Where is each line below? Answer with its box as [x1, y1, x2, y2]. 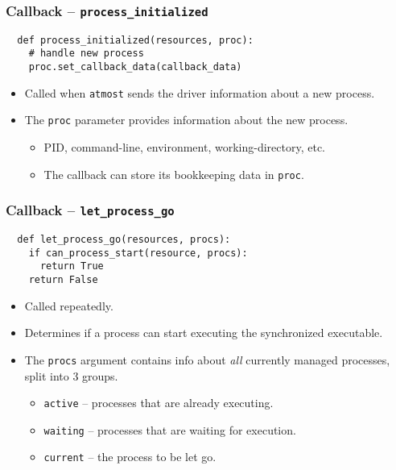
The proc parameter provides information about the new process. [24, 111, 349, 128]
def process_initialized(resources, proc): [17, 34, 254, 46]
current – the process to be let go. [43, 448, 217, 465]
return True [39, 260, 104, 272]
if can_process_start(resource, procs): [28, 247, 248, 259]
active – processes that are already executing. [43, 394, 274, 411]
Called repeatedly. [24, 297, 113, 314]
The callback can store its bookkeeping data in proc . [43, 165, 304, 182]
